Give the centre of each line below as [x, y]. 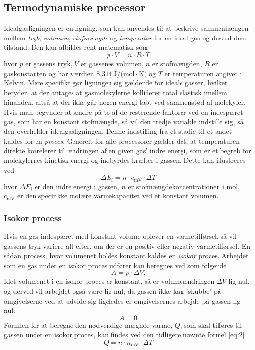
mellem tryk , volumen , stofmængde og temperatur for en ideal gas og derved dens [126, 37]
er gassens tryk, [49, 63]
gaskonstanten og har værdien [49, 73]
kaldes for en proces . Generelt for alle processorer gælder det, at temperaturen [122, 140]
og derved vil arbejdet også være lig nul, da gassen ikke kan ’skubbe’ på [112, 291]
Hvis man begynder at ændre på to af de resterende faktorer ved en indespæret [124, 111]
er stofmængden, [177, 63]
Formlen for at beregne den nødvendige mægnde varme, [88, 325]
